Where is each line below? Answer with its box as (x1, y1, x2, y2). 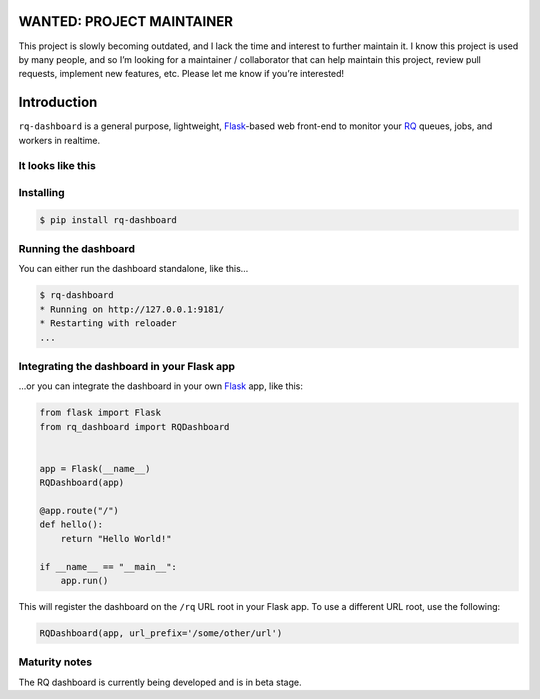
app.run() (60, 575, 109, 586)
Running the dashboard (18, 242, 135, 256)
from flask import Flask (39, 407, 162, 419)
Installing (18, 185, 65, 199)
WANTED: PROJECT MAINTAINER (18, 13, 234, 30)
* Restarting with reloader (39, 318, 177, 329)
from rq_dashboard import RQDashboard (39, 421, 230, 432)
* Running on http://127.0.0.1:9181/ (39, 303, 225, 315)
